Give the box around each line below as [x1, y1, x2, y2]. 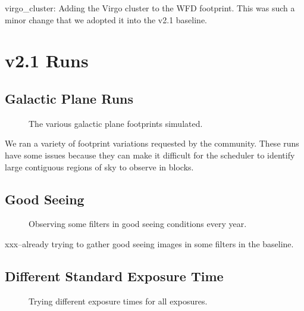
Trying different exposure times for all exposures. [29, 294, 208, 307]
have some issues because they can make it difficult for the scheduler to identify [5, 148, 295, 161]
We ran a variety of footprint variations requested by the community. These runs [5, 137, 299, 150]
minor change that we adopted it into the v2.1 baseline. [5, 13, 208, 26]
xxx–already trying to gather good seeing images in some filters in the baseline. [5, 237, 294, 250]
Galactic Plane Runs [5, 89, 134, 107]
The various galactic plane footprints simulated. [29, 117, 203, 129]
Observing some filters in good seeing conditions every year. [29, 217, 247, 230]
